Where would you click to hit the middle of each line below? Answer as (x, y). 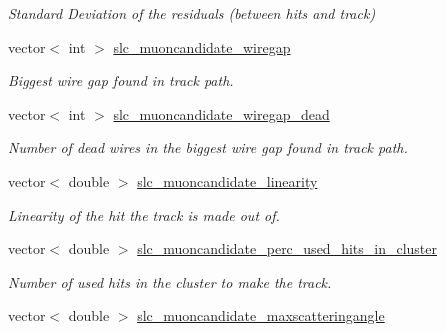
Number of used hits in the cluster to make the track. (170, 281)
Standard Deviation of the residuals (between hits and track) (192, 13)
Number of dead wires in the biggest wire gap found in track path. (208, 147)
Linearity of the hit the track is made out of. (144, 214)
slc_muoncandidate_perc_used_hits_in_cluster (287, 248)
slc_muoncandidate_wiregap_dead (221, 113)
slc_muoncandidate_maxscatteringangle (261, 315)
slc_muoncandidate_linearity (227, 180)
